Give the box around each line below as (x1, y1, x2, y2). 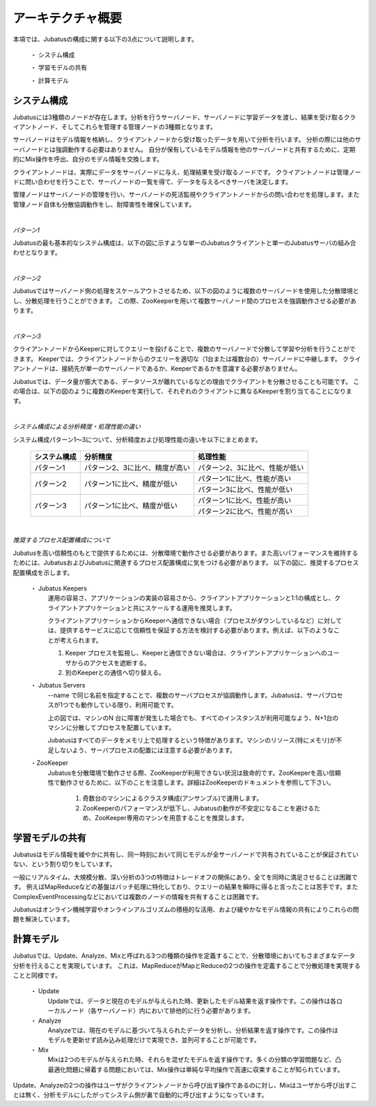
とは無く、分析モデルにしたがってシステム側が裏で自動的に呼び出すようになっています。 (13, 1091, 268, 1099)
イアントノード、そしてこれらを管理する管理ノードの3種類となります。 (13, 123, 217, 131)
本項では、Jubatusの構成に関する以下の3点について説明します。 (13, 35, 198, 43)
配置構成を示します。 (13, 568, 74, 577)
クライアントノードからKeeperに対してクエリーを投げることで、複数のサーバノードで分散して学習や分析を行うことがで (13, 345, 356, 353)
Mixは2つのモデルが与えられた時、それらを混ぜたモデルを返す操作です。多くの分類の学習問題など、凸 (47, 1055, 342, 1064)
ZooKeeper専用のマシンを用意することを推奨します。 (94, 814, 249, 822)
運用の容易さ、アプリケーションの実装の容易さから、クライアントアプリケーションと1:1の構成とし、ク (47, 594, 341, 602)
